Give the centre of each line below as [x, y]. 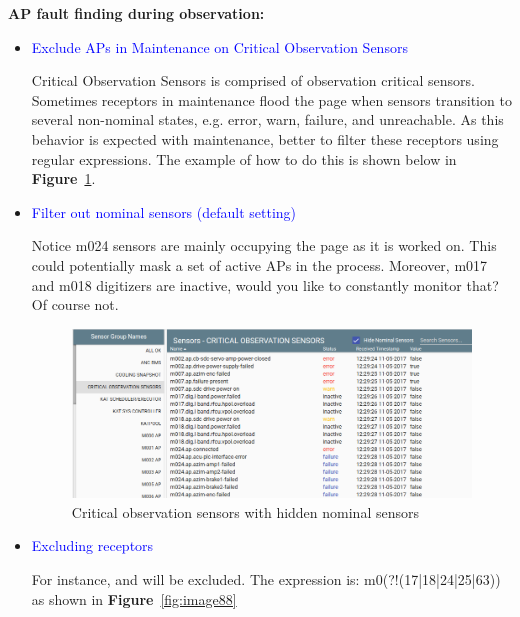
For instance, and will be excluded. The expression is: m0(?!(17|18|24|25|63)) [266, 578]
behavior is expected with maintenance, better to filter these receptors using [265, 138]
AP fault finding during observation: [136, 13]
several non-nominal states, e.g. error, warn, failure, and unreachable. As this [267, 119]
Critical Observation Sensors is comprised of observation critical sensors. [253, 80]
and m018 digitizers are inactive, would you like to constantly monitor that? [265, 284]
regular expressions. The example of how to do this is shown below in [244, 158]
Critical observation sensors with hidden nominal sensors [245, 511]
